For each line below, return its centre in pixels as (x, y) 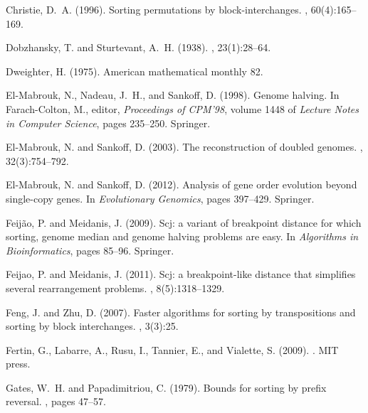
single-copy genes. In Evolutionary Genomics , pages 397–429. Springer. (160, 198)
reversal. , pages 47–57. (56, 401)
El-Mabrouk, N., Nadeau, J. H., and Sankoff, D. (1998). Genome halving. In (173, 95)
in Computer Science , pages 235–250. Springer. (108, 123)
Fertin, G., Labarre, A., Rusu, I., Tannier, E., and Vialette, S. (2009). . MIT (172, 349)
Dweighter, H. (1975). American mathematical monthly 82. (135, 71)
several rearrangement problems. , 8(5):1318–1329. (115, 288)
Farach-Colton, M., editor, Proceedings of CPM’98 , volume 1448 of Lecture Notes (182, 108)
